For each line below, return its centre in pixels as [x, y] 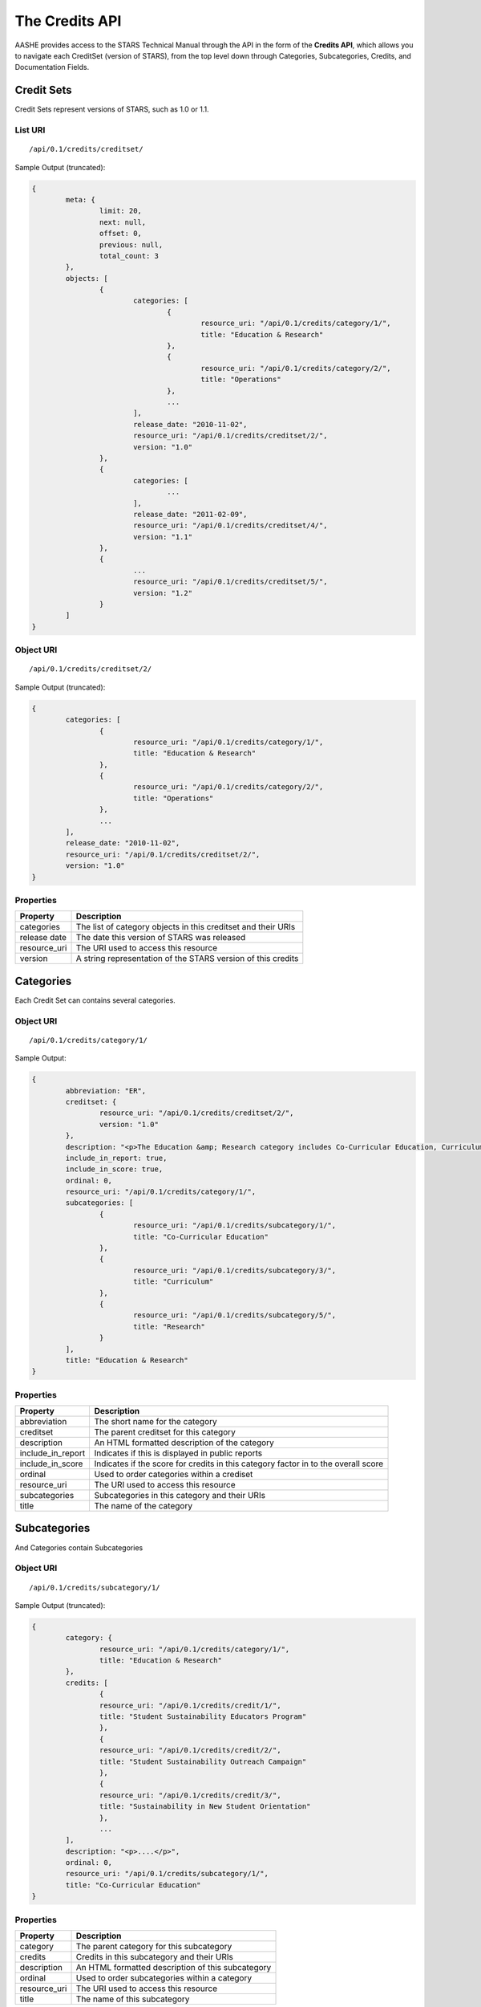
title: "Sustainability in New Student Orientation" [205, 1807]
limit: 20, [120, 211]
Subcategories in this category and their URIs [180, 1496]
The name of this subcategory [133, 1999]
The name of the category [143, 1506]
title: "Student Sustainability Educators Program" [203, 1717]
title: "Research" [169, 1326]
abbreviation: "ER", [106, 1091]
